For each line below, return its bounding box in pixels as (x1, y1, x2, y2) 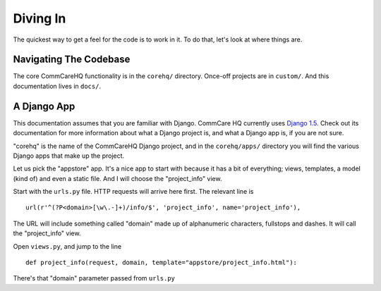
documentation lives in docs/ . (13, 82, 102, 90)
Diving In (13, 11, 66, 26)
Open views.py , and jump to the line (13, 242, 122, 250)
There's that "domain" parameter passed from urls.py (13, 274, 176, 283)
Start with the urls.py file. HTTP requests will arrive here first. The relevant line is (13, 187, 254, 196)
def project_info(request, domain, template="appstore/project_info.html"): (25, 259, 298, 267)
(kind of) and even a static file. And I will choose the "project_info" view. (13, 174, 222, 182)
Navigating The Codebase (13, 54, 131, 66)
